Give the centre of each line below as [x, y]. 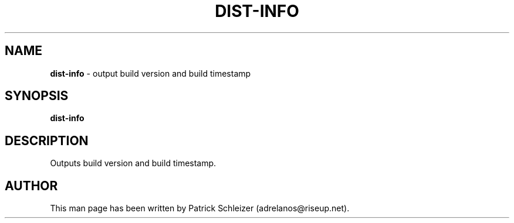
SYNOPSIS [37, 96]
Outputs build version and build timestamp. [133, 163]
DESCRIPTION [47, 140]
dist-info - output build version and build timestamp [151, 73]
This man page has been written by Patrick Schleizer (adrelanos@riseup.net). [200, 208]
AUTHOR [31, 186]
